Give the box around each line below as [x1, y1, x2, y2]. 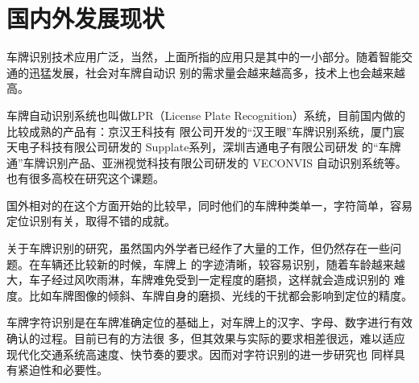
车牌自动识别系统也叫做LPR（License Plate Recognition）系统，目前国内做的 [6, 106, 406, 123]
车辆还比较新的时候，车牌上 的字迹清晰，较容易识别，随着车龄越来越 [39, 255, 405, 272]
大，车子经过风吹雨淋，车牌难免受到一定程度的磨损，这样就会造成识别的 [6, 271, 390, 288]
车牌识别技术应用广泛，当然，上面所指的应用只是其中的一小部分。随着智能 [6, 48, 401, 65]
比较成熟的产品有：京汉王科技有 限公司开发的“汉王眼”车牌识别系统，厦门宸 [6, 122, 404, 139]
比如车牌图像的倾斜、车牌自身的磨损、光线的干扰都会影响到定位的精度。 [28, 286, 413, 303]
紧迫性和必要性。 [17, 361, 108, 378]
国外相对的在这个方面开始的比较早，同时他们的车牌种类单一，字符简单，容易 [6, 196, 413, 213]
